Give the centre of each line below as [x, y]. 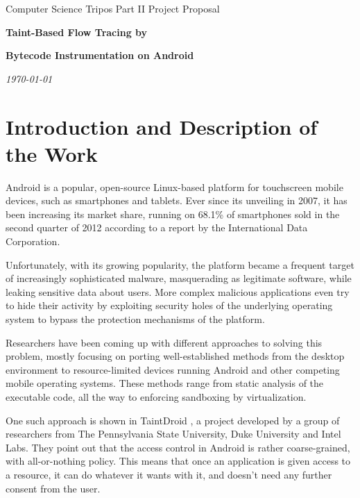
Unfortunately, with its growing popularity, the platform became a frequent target [180, 264]
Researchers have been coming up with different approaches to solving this [164, 342]
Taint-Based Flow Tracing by [77, 32]
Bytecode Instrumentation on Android [100, 55]
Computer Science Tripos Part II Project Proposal [113, 8]
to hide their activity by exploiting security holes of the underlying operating [169, 305]
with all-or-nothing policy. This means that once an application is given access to [178, 461]
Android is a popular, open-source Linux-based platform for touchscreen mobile [174, 186]
